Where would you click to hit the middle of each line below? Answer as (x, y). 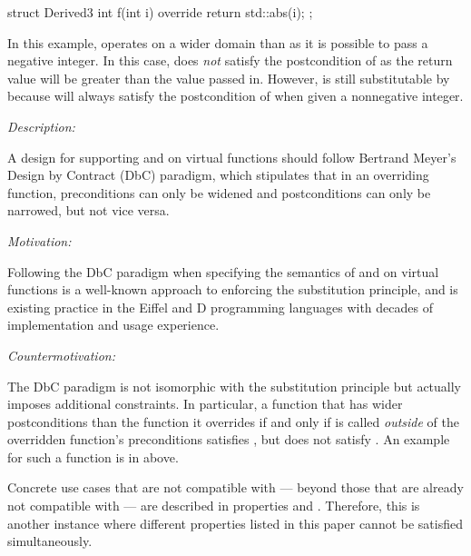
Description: (41, 126)
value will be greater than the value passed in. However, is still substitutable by (229, 78)
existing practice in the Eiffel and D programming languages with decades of (220, 307)
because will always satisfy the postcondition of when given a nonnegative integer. (235, 96)
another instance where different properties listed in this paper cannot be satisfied (235, 523)
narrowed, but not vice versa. (88, 210)
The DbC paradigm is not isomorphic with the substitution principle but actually (235, 386)
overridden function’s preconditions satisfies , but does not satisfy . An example (229, 439)
